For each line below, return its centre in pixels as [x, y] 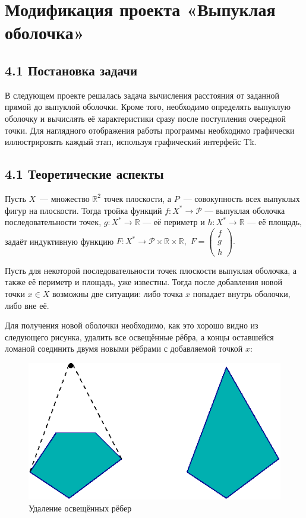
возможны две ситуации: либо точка [117, 294]
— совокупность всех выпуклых [242, 198]
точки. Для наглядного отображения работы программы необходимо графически [150, 130]
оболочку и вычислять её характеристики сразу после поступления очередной [145, 118]
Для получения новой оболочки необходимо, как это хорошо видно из [132, 325]
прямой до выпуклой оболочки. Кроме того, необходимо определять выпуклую [148, 107]
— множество [65, 198]
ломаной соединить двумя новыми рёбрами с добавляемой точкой [124, 348]
